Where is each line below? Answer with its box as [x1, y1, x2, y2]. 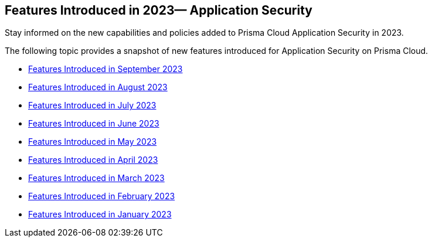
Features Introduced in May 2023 [28, 137, 157, 147]
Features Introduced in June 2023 [28, 118, 159, 129]
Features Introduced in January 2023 [28, 209, 172, 220]
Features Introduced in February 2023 [28, 191, 175, 202]
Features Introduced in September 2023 [28, 64, 183, 74]
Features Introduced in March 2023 [28, 173, 165, 183]
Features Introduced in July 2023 [28, 100, 157, 111]
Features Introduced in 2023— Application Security [5, 3, 312, 18]
